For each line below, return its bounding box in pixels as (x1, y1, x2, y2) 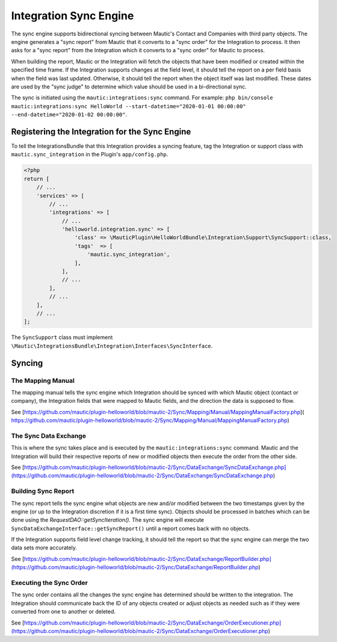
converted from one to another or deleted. (11, 608, 116, 616)
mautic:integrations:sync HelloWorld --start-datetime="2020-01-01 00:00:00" (11, 103, 246, 109)
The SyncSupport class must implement (11, 334, 113, 341)
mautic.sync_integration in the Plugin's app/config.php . (11, 151, 168, 158)
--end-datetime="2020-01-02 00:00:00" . (11, 111, 128, 118)
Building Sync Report (11, 487, 75, 495)
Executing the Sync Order (11, 579, 88, 587)
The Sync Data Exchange (11, 432, 87, 440)
